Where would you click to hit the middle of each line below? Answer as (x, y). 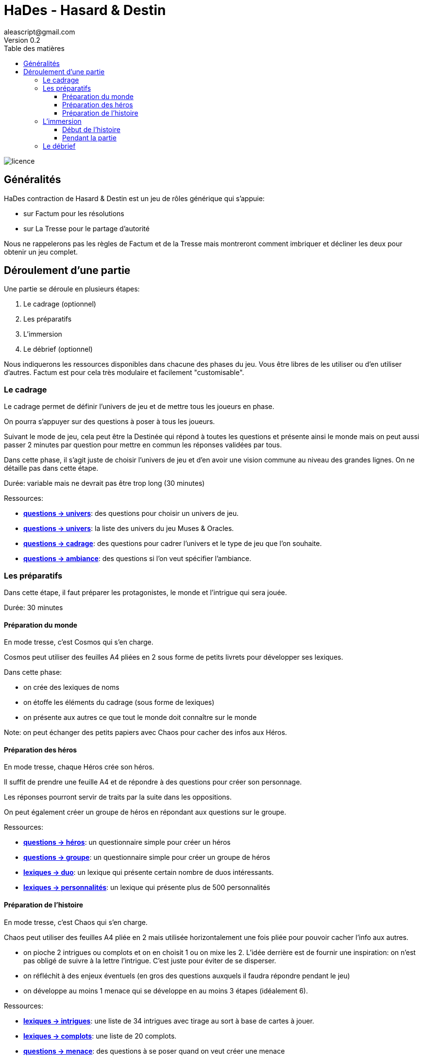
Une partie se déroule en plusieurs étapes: (72, 289)
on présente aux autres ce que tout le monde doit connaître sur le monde (140, 717)
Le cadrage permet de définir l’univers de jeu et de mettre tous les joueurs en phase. (139, 407)
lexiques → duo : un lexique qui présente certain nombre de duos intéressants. (149, 872)
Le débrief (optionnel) (58, 349)
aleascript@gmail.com (40, 32)
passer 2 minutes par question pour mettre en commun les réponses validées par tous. (143, 445)
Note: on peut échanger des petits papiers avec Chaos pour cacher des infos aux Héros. (145, 733)
